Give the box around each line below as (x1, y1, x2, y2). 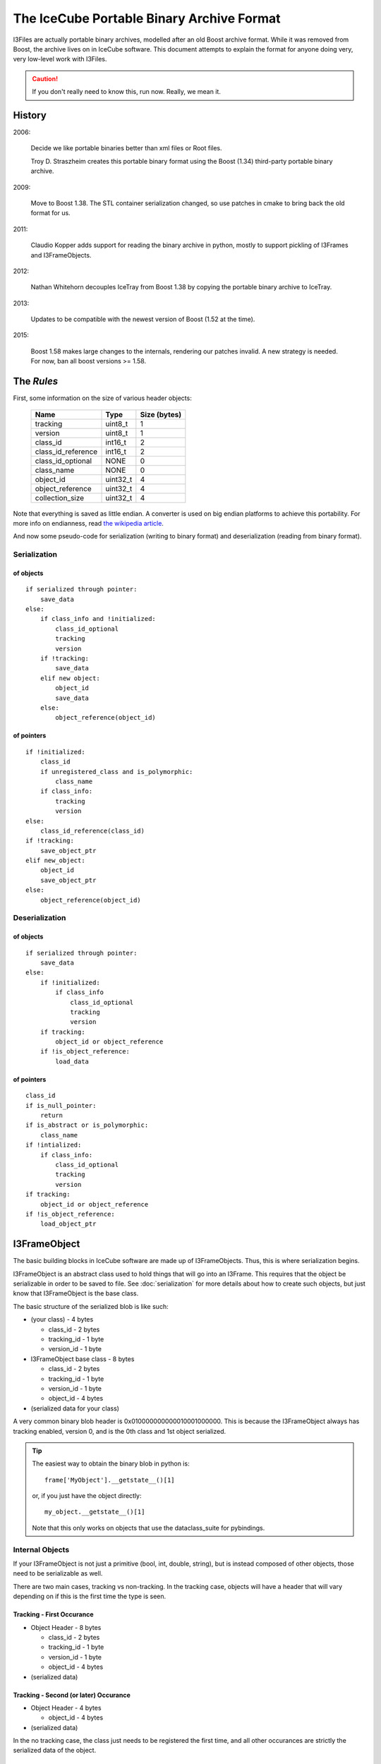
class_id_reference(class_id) (40, 826, 145, 835)
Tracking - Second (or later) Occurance (13, 1691, 131, 1699)
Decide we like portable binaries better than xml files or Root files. (30, 144, 222, 152)
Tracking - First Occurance (13, 1610, 94, 1619)
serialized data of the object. (13, 1746, 97, 1755)
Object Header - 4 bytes (30, 1703, 102, 1712)
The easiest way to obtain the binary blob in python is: (32, 1459, 190, 1468)
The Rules (13, 375, 59, 387)
